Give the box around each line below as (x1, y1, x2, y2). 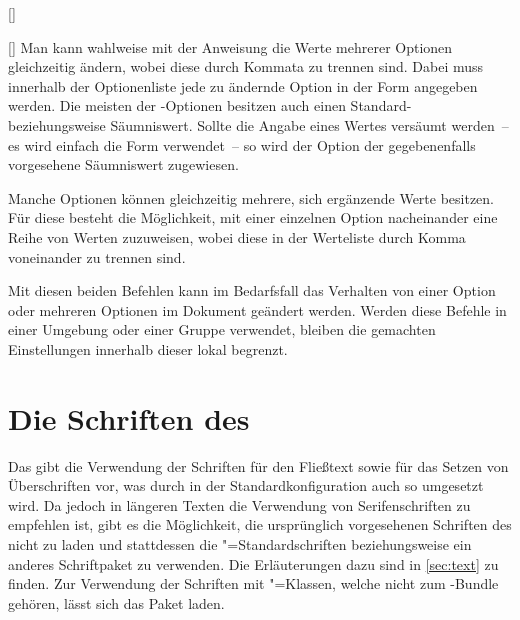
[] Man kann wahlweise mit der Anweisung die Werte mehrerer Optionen (8, 36, 453, 57)
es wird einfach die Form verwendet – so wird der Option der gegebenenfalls (8, 134, 476, 155)
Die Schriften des (8, 397, 250, 438)
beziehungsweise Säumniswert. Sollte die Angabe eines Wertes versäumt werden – (8, 114, 509, 135)
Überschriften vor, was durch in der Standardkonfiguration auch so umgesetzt (8, 475, 484, 496)
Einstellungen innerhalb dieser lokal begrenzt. (8, 338, 288, 359)
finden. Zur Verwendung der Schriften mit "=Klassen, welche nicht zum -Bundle (8, 573, 499, 594)
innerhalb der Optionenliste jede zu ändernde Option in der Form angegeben (8, 75, 478, 96)
